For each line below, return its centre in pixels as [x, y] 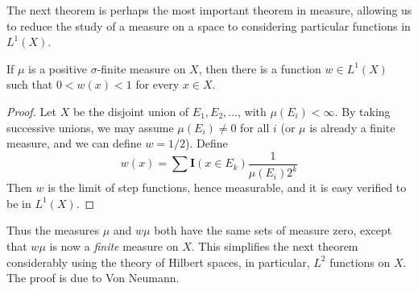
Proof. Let [31, 111]
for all [255, 127]
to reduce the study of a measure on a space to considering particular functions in [209, 25]
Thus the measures [53, 230]
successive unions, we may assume [90, 127]
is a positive [58, 68]
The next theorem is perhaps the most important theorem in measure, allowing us [209, 10]
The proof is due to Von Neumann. [93, 278]
